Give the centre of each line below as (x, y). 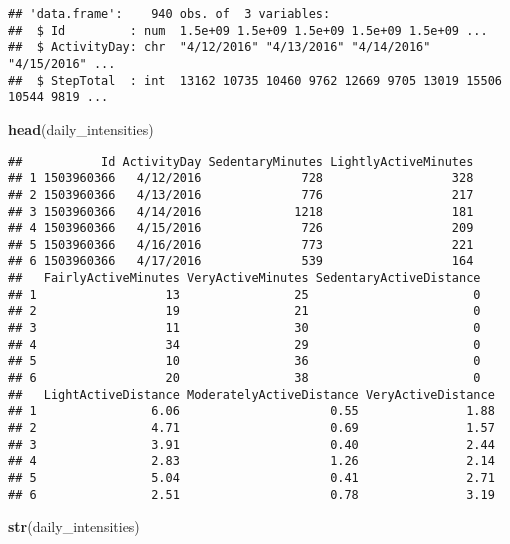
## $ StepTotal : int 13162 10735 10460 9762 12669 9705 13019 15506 (255, 80)
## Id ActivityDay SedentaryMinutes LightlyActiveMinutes (241, 161)
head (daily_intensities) (81, 128)
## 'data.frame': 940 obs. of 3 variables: (169, 14)
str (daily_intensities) (74, 526)
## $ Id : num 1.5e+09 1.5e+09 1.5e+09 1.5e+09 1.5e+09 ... (248, 30)
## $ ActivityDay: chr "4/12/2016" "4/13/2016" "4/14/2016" (219, 47)
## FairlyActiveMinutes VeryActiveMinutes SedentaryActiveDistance (244, 278)
